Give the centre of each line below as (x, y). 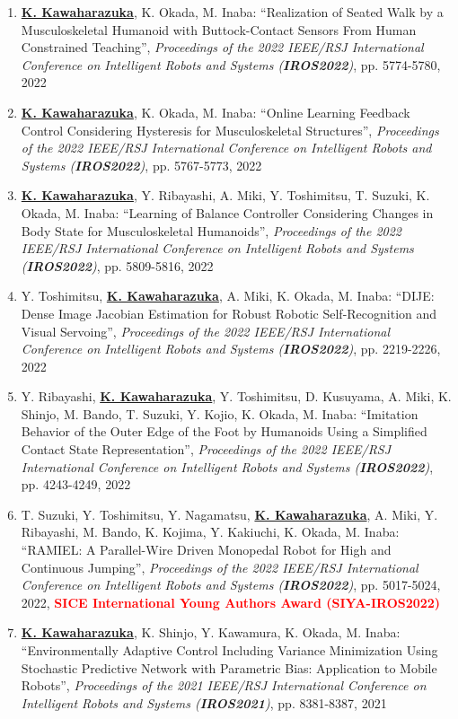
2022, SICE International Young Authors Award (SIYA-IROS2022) (231, 602)
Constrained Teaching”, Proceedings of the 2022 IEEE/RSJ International (222, 47)
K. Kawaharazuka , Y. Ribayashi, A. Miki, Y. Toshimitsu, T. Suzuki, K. (225, 195)
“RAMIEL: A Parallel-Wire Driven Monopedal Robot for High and (206, 550)
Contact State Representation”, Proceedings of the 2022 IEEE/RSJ (206, 449)
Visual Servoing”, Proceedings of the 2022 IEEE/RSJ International (205, 331)
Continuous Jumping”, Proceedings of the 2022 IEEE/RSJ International (220, 567)
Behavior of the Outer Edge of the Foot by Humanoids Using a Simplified (224, 431)
